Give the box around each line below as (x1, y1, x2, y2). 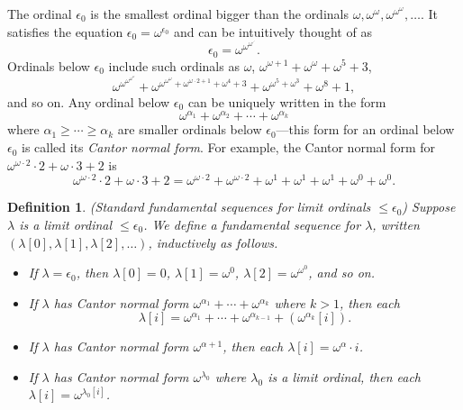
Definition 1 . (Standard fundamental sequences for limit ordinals (7, 197, 371, 216)
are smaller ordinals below (117, 120, 262, 139)
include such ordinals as (108, 56, 240, 75)
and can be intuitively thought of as (174, 22, 372, 41)
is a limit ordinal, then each (268, 367, 421, 386)
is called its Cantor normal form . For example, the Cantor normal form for (22, 138, 435, 157)
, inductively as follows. (148, 232, 278, 251)
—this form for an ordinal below (276, 120, 455, 139)
